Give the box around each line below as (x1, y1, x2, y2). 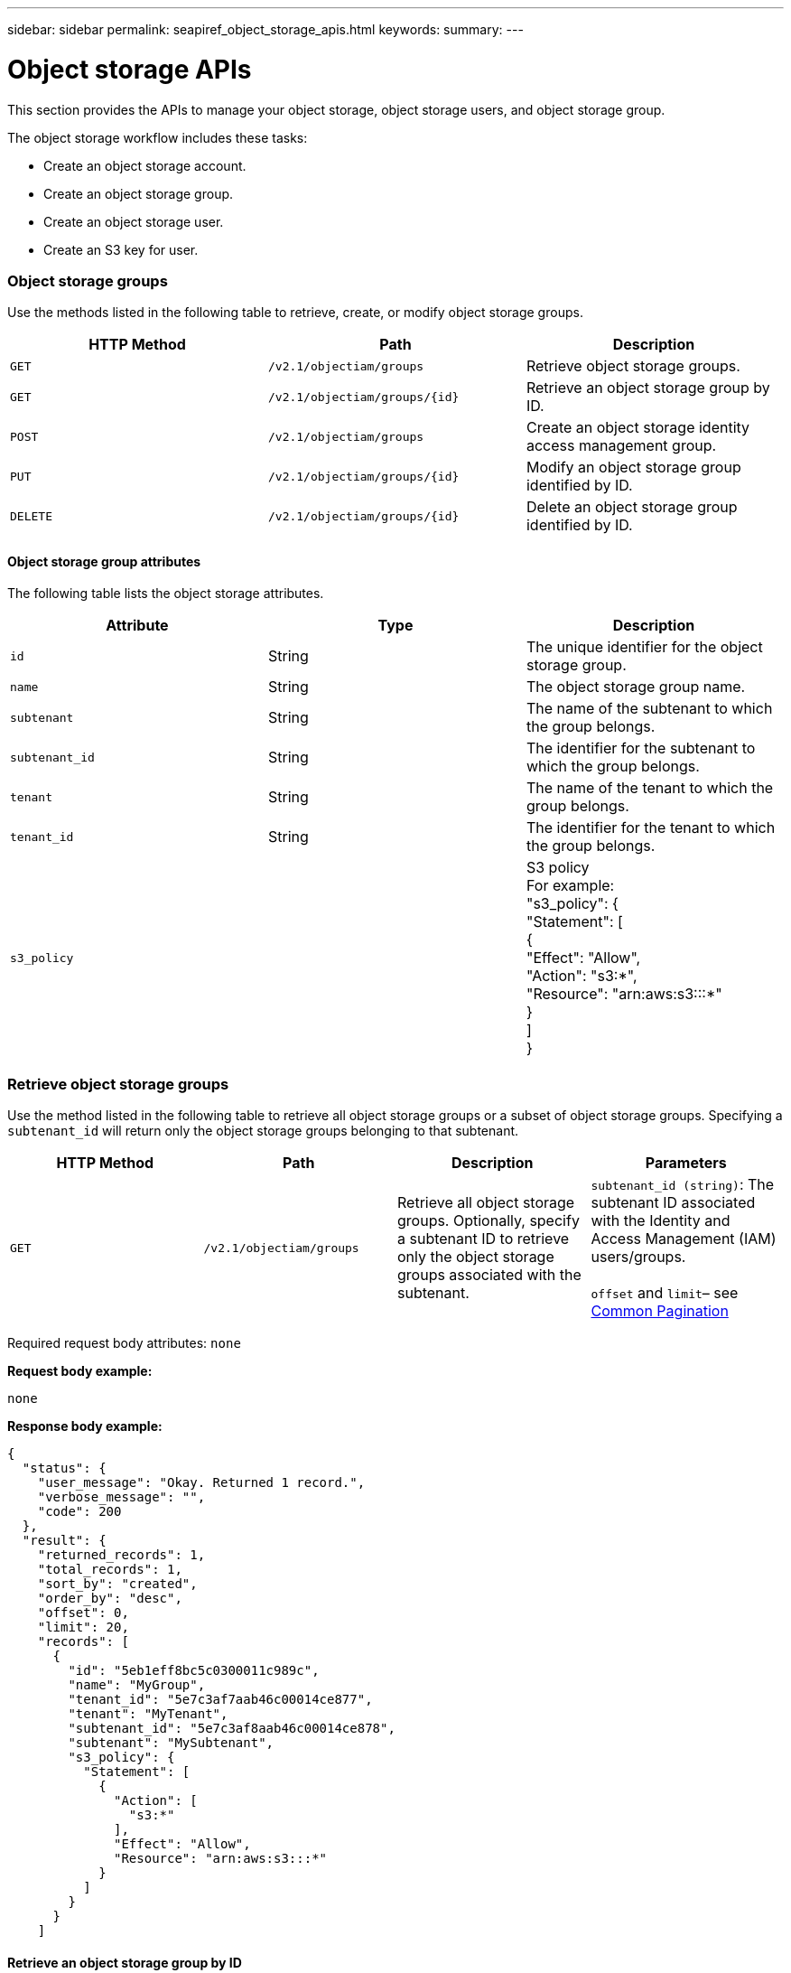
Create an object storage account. (43, 157, 247, 173)
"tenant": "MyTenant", (68, 1707, 228, 1722)
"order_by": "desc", (37, 1591, 182, 1606)
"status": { (22, 1461, 107, 1476)
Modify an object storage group (526, 458, 741, 477)
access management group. (526, 436, 717, 455)
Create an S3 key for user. (43, 241, 199, 257)
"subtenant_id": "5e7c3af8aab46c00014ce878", (68, 1721, 395, 1736)
